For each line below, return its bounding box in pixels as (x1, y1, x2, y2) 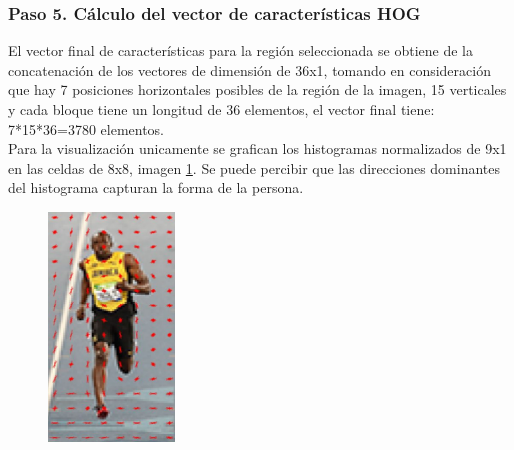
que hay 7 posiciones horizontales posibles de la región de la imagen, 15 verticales (8, 79, 507, 100)
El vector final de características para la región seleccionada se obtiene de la (8, 40, 473, 61)
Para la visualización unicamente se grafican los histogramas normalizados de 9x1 (8, 138, 507, 159)
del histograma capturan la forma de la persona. (8, 177, 304, 198)
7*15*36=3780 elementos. (8, 118, 165, 139)
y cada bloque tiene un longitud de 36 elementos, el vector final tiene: (8, 99, 435, 119)
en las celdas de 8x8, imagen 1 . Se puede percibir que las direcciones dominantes (8, 157, 501, 178)
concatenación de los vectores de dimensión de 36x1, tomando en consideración (8, 59, 491, 80)
